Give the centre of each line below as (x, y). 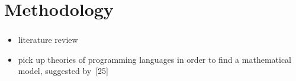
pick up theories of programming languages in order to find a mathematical (155, 59)
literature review (48, 40)
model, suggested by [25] (63, 71)
